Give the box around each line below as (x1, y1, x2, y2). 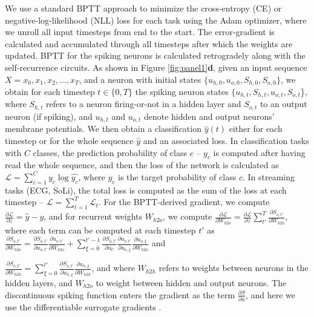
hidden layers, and (5, 276, 73, 289)
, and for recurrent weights (44, 210, 143, 223)
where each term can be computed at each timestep (5, 223, 196, 236)
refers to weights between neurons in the (159, 261, 309, 274)
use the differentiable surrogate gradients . (5, 300, 162, 313)
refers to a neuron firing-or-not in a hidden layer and (46, 97, 241, 110)
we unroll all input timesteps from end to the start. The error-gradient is (5, 25, 275, 38)
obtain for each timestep (5, 85, 95, 98)
